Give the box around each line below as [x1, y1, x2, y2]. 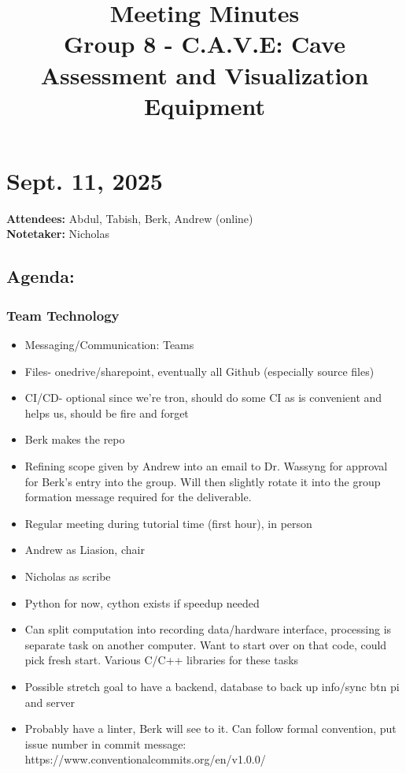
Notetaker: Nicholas [6, 225, 109, 242]
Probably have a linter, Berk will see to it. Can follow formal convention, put [24, 720, 397, 737]
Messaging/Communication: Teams [24, 336, 194, 353]
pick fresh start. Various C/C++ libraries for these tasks [24, 652, 299, 668]
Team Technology [6, 305, 120, 325]
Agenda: [6, 264, 75, 288]
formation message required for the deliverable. [24, 489, 252, 505]
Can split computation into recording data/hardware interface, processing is [24, 621, 392, 637]
